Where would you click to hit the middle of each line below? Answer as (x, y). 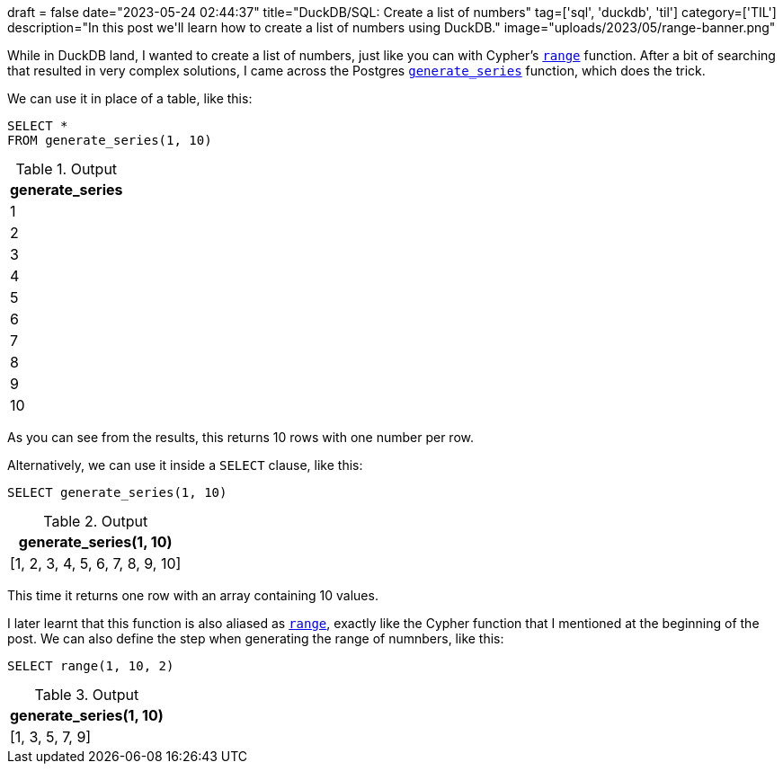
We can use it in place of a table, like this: (130, 98)
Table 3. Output (87, 695)
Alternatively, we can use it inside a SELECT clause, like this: (185, 465)
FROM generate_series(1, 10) (110, 140)
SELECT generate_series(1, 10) (117, 492)
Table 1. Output (67, 169)
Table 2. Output (96, 521)
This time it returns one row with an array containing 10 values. (193, 595)
